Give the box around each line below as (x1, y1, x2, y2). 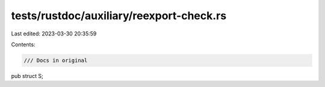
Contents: (11, 41, 36, 48)
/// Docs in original (23, 57, 88, 64)
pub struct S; (11, 72, 43, 79)
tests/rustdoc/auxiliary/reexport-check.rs (11, 9, 227, 22)
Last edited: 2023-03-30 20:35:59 (11, 30, 97, 37)
